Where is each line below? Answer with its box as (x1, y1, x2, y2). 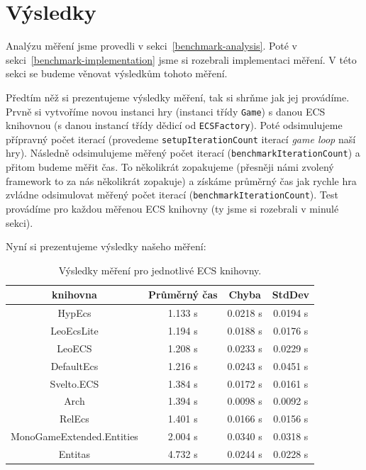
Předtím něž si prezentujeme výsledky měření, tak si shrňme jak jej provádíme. (6, 89, 350, 104)
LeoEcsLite (50, 323, 99, 338)
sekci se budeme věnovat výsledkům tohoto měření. (6, 66, 228, 81)
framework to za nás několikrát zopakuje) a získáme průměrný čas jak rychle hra (6, 173, 357, 188)
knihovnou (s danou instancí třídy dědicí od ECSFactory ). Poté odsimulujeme (6, 118, 343, 133)
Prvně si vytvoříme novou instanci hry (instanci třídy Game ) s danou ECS (6, 103, 326, 118)
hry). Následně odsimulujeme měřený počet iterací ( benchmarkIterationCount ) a (6, 145, 360, 160)
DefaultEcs (50, 358, 99, 373)
